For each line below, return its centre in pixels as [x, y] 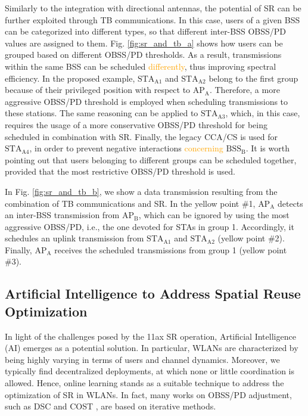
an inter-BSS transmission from [62, 215]
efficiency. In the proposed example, [70, 78]
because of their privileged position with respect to [98, 90]
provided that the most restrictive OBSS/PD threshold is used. [120, 171]
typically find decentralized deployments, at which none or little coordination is [150, 371]
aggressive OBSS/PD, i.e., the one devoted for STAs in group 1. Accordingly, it [150, 226]
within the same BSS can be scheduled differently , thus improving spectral [141, 66]
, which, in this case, [263, 113]
